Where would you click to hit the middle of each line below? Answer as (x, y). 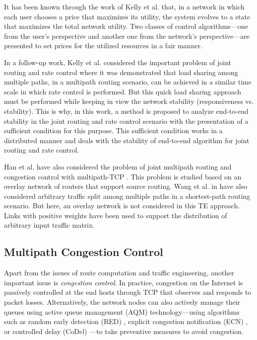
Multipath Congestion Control (84, 252)
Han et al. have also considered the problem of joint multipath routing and (118, 166)
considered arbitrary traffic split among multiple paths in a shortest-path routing (127, 196)
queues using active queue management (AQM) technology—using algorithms (122, 311)
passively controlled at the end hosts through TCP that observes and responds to (128, 292)
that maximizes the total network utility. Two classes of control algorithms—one (126, 26)
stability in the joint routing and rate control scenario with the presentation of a (126, 121)
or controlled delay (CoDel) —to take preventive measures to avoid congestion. (124, 331)
